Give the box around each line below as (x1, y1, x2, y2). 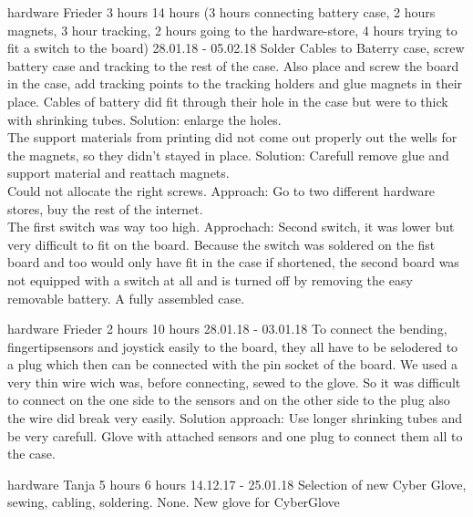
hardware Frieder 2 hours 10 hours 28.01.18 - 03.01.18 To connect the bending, (7, 319, 447, 338)
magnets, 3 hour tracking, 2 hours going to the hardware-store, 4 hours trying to (7, 20, 458, 39)
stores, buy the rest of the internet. (7, 199, 203, 218)
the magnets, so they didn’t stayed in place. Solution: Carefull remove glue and (7, 145, 449, 164)
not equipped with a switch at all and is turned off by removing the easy (7, 270, 413, 289)
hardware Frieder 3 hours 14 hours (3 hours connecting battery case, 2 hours (7, 3, 436, 21)
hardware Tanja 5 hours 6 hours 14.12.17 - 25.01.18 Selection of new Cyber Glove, (7, 474, 467, 493)
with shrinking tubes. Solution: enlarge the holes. (7, 109, 282, 129)
